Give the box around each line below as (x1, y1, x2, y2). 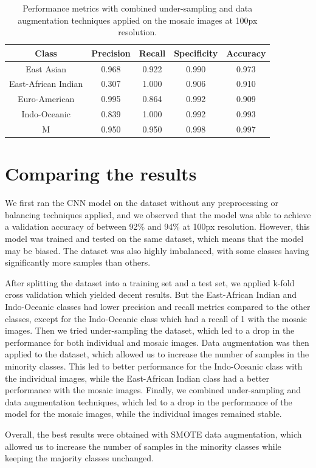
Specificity (174, 46, 218, 59)
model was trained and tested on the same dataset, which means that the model (5, 232, 304, 244)
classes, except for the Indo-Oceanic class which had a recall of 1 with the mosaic (5, 312, 307, 325)
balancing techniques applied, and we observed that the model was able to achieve (5, 208, 311, 221)
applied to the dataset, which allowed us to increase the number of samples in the (5, 348, 309, 360)
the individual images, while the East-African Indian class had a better (5, 371, 269, 384)
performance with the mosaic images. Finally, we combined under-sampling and (5, 384, 301, 396)
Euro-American (18, 92, 75, 105)
